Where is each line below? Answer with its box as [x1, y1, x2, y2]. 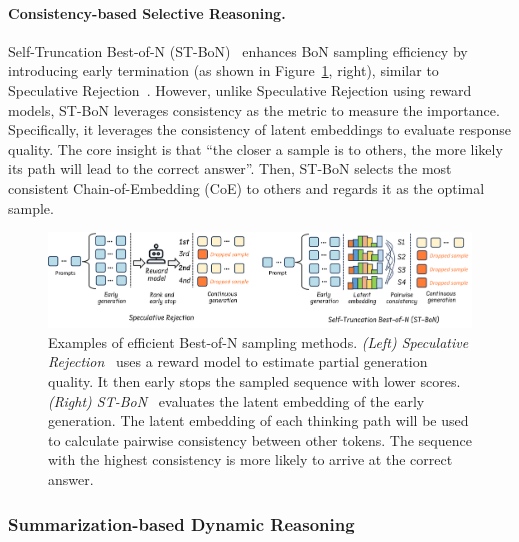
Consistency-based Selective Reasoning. [8, 2, 286, 23]
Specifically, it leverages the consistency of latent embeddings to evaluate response [8, 119, 511, 140]
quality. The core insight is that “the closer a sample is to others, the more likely [8, 138, 503, 159]
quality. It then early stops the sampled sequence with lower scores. [48, 371, 461, 392]
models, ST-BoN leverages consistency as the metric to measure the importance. [8, 99, 500, 120]
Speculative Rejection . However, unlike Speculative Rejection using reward [8, 79, 472, 100]
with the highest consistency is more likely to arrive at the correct [48, 449, 453, 470]
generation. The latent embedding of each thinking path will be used [48, 410, 469, 431]
